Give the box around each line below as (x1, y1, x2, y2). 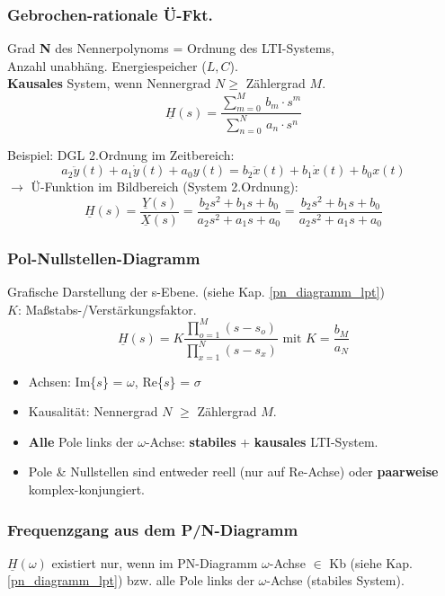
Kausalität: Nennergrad (28, 402, 158, 421)
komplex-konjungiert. (28, 480, 145, 499)
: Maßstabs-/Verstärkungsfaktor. (17, 299, 197, 318)
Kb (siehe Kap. (329, 553, 413, 572)
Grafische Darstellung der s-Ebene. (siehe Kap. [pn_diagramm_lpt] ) (7, 282, 385, 301)
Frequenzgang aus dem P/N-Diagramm (7, 518, 298, 540)
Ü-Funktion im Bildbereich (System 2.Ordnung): (31, 177, 298, 196)
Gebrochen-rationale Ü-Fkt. (7, 3, 213, 25)
